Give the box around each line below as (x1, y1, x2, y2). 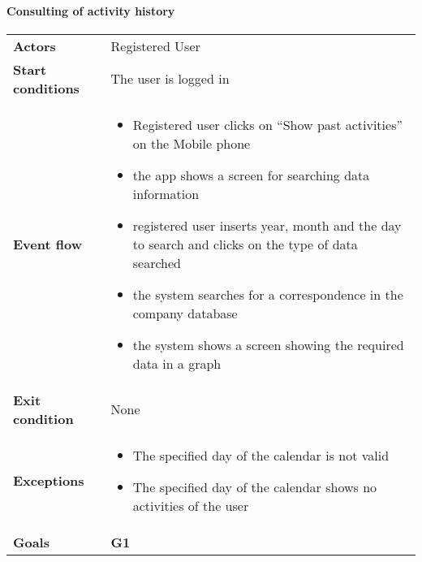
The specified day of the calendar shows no (132, 477, 377, 496)
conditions (13, 78, 80, 97)
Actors (13, 36, 56, 55)
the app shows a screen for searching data (132, 165, 370, 184)
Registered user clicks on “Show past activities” (132, 115, 403, 134)
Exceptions (13, 470, 84, 490)
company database (132, 303, 238, 322)
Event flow (13, 234, 82, 253)
